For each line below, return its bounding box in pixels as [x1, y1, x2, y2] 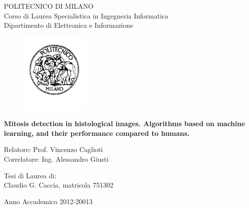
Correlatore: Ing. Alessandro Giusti [4, 153, 109, 164]
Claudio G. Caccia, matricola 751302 [4, 180, 113, 190]
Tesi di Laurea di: [4, 170, 57, 180]
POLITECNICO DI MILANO [4, 1, 94, 11]
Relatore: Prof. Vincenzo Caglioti [4, 144, 103, 154]
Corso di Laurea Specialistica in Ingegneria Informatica [4, 10, 169, 20]
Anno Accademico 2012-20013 [4, 196, 93, 206]
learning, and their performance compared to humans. [4, 128, 190, 138]
